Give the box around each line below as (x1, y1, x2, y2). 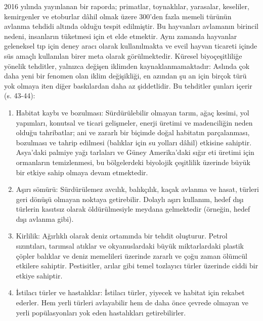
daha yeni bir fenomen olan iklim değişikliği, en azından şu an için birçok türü (4, 70, 247, 81)
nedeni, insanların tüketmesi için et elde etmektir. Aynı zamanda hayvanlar (4, 30, 237, 41)
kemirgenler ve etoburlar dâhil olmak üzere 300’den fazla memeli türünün (4, 11, 232, 21)
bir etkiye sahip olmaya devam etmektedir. (16, 167, 148, 177)
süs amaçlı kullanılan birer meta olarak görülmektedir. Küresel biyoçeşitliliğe (4, 50, 242, 61)
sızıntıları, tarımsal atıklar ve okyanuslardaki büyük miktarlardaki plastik (16, 240, 244, 251)
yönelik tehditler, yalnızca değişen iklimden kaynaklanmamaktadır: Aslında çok (4, 60, 250, 71)
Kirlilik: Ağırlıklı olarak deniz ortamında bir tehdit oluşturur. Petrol (16, 230, 228, 241)
